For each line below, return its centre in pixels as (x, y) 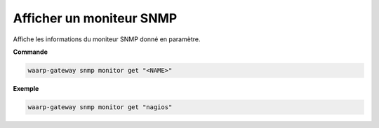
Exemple (26, 88)
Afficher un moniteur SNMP (95, 18)
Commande (31, 52)
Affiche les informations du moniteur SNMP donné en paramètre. (107, 39)
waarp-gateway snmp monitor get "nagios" (100, 107)
